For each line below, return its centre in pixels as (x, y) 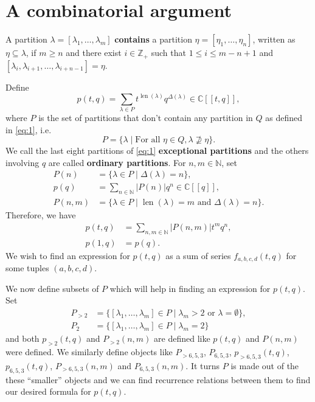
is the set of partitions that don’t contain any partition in (146, 117)
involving (22, 162)
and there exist (94, 53)
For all (148, 140)
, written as (274, 39)
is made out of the (265, 366)
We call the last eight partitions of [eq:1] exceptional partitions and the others (157, 151)
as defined (284, 117)
